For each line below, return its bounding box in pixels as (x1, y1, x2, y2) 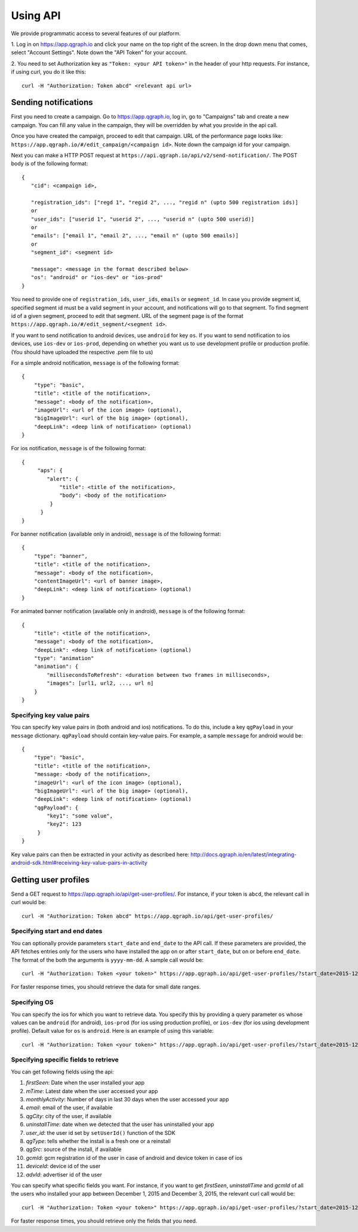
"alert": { (47, 475, 79, 482)
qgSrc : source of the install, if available (26, 1146, 122, 1153)
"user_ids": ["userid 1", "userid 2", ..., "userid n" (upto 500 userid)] (30, 215, 255, 222)
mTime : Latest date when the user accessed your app (26, 1087, 158, 1094)
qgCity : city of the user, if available (26, 1112, 112, 1119)
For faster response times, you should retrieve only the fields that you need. (11, 1217, 197, 1225)
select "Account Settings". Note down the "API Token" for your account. (11, 49, 187, 56)
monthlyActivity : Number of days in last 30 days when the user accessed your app (26, 1096, 229, 1103)
